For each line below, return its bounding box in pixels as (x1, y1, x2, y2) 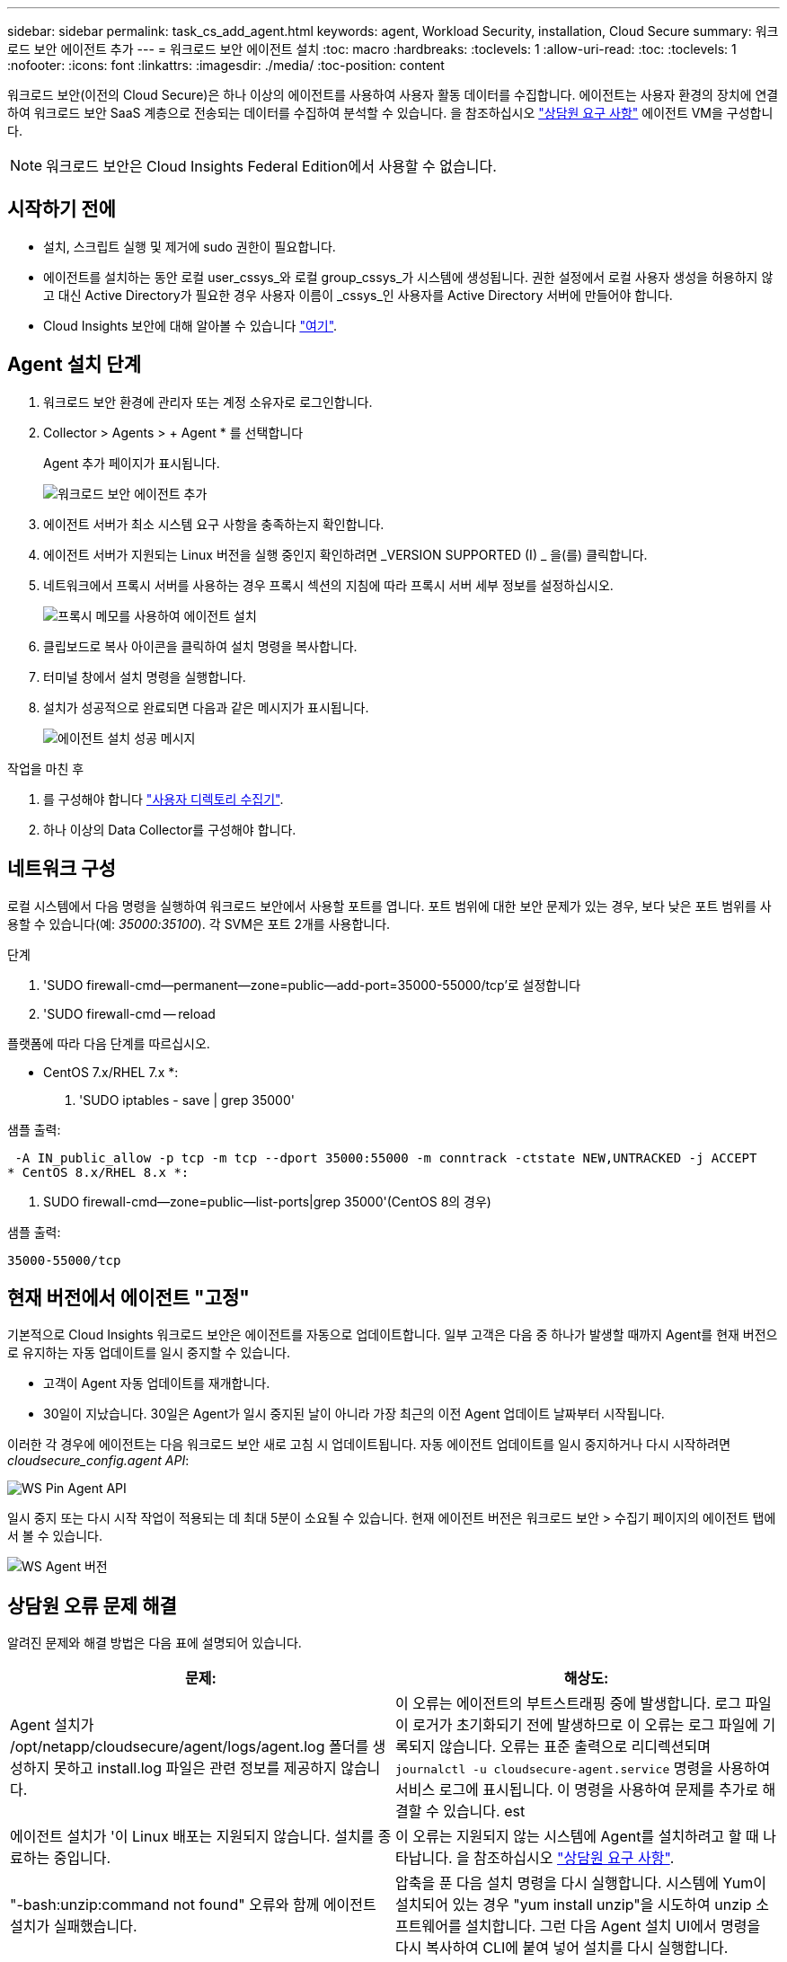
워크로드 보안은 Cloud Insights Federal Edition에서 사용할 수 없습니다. (46, 157, 497, 175)
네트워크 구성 (7, 857, 116, 880)
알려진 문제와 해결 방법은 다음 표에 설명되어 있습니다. (7, 1635, 302, 1651)
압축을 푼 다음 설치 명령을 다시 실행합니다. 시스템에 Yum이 (395, 1874, 766, 1893)
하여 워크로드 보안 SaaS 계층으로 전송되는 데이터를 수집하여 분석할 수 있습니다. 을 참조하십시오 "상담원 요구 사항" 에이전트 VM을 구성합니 (7, 105, 774, 120)
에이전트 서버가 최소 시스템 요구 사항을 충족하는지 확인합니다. (43, 516, 385, 532)
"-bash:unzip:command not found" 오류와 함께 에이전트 (10, 1896, 376, 1914)
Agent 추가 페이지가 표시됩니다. (43, 455, 220, 471)
